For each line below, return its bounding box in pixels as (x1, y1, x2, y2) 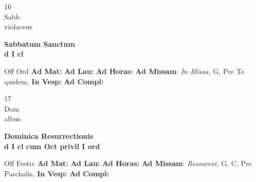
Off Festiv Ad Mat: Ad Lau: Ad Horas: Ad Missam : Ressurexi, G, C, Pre (4, 158, 252, 169)
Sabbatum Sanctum (4, 38, 75, 49)
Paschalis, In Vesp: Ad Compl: (4, 168, 109, 178)
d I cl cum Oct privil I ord (4, 140, 100, 151)
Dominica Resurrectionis (4, 130, 94, 141)
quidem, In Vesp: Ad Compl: (4, 76, 104, 86)
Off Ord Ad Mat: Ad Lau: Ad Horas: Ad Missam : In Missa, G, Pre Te (4, 65, 244, 76)
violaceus (4, 21, 32, 32)
